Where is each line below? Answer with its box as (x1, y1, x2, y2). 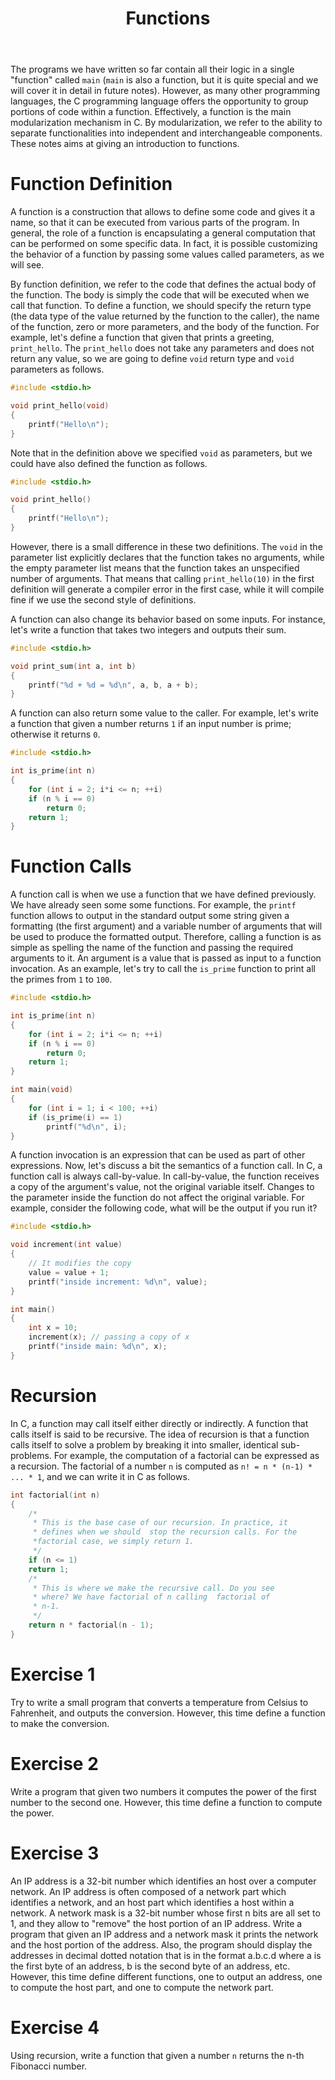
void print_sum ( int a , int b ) (10, 661, 137, 671)
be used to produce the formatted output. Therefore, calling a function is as (10, 931, 322, 943)
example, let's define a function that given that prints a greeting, (10, 332, 275, 344)
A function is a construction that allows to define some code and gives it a (10, 206, 316, 218)
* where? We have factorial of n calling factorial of (32, 1592, 271, 1602)
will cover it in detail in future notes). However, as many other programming (10, 85, 320, 97)
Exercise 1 (10, 1663, 96, 1686)
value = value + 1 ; (28, 1267, 110, 1277)
